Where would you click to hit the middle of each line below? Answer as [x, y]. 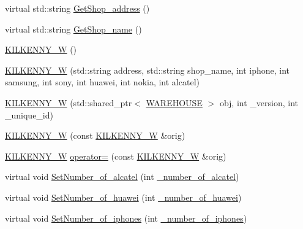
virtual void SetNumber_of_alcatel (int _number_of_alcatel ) [122, 177]
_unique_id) [29, 114]
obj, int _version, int [259, 102]
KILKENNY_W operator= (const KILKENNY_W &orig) [116, 156]
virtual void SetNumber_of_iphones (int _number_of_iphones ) [126, 218]
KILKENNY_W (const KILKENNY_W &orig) [95, 135]
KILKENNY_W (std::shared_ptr [69, 102]
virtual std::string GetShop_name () [73, 29]
